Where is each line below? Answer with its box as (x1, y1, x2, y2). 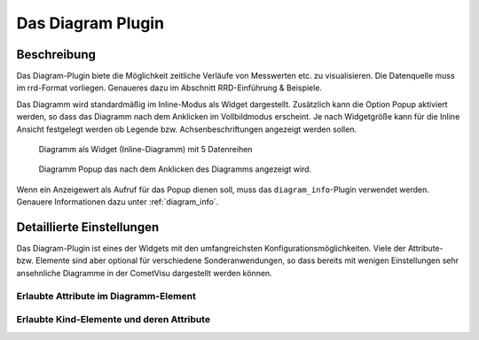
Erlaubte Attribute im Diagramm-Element (16, 290, 197, 302)
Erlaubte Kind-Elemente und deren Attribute (16, 313, 211, 326)
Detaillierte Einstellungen (16, 220, 160, 235)
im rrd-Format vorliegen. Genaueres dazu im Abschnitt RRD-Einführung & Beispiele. (16, 82, 323, 93)
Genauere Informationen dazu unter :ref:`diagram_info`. (16, 197, 219, 207)
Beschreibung (16, 47, 97, 62)
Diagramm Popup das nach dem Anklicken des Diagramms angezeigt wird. (38, 164, 312, 174)
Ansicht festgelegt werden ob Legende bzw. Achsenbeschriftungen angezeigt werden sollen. (16, 124, 357, 135)
